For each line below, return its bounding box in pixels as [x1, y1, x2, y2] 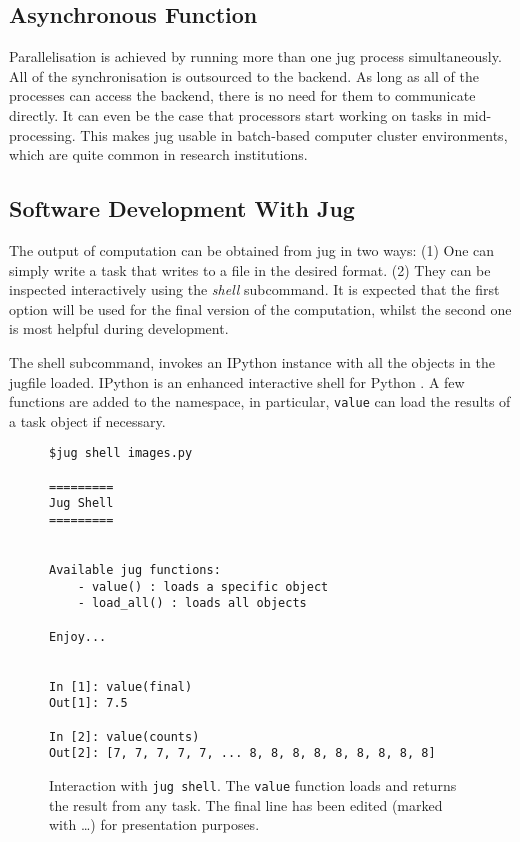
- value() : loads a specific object [77, 579, 329, 594]
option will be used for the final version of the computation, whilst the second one [9, 298, 512, 319]
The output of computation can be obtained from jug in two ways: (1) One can [9, 239, 495, 260]
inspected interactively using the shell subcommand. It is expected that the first [9, 279, 500, 300]
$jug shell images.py [49, 446, 193, 461]
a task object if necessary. [9, 410, 166, 431]
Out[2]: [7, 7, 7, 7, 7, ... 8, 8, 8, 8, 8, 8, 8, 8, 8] [49, 746, 436, 761]
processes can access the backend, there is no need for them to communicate [9, 85, 476, 106]
